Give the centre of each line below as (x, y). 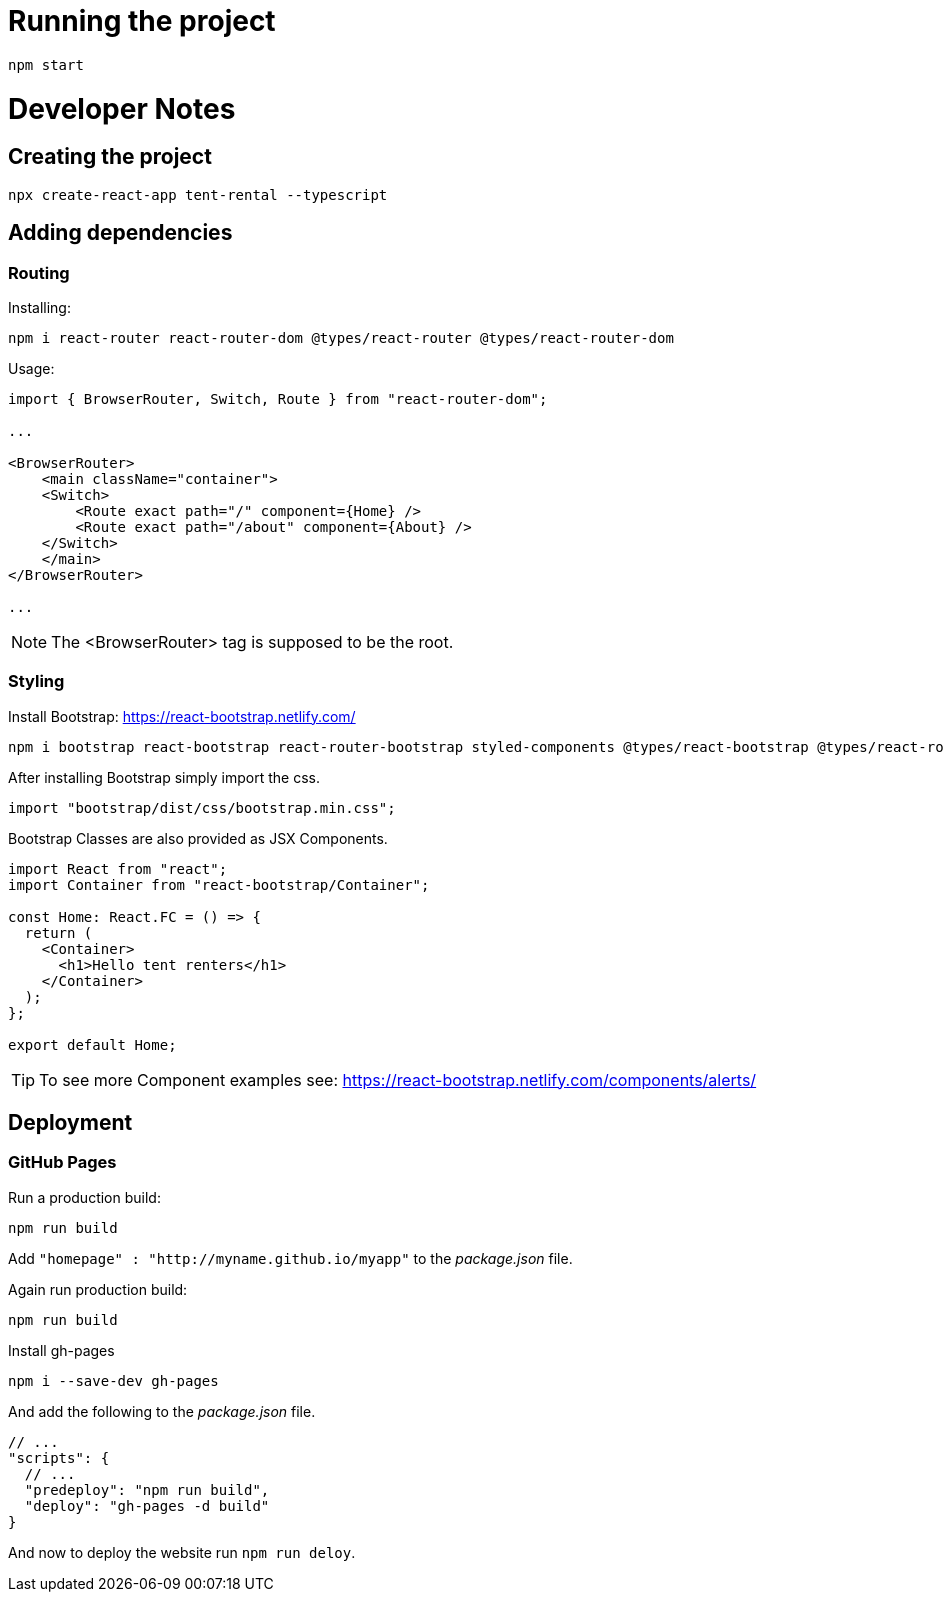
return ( (58, 932)
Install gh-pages (61, 1350)
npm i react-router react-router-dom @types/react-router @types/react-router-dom (341, 337)
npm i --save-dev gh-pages (113, 1380)
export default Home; (92, 1044)
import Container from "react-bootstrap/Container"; (219, 884)
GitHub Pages (62, 1162)
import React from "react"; (118, 868)
